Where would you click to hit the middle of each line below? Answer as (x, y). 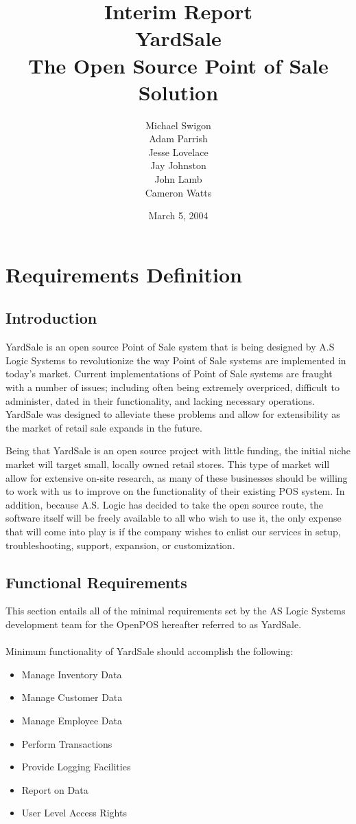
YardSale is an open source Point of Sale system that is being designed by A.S (170, 347)
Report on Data (55, 789)
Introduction (51, 318)
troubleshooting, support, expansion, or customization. (120, 545)
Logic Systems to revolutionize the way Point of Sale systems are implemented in (176, 360)
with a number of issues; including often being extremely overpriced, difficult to (173, 387)
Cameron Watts (178, 192)
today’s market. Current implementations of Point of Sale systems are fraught (169, 374)
